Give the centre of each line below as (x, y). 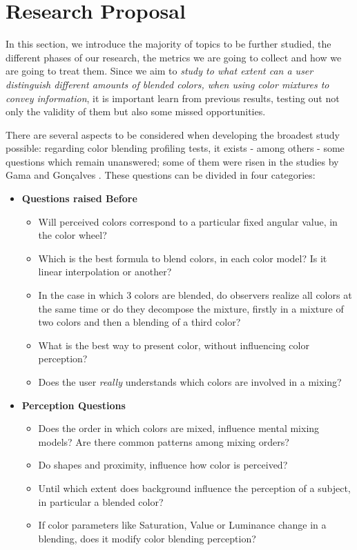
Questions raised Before (79, 198)
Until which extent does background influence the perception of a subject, (194, 488)
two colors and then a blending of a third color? (139, 322)
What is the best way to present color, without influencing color (174, 345)
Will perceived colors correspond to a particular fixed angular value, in (188, 221)
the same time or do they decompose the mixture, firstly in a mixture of (191, 308)
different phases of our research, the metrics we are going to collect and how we (174, 57)
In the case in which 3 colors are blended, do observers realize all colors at (195, 295)
